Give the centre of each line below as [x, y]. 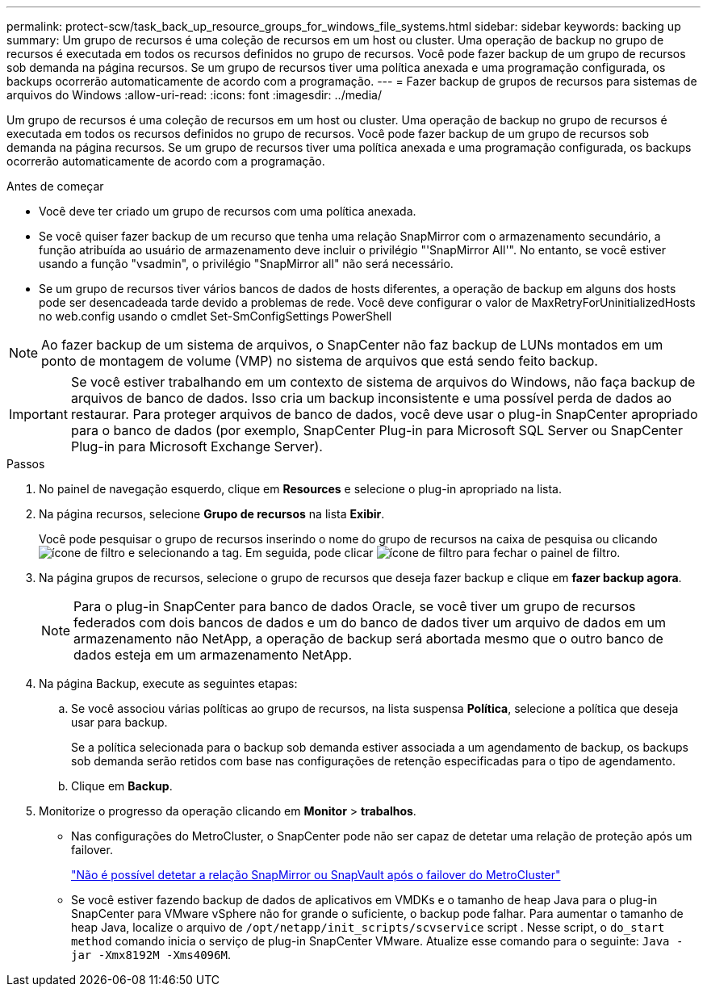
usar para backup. [119, 722]
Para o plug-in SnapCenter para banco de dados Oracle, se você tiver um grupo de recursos [355, 606]
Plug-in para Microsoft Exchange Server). [197, 446]
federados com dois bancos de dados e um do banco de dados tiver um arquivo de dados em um [370, 622]
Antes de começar [55, 186]
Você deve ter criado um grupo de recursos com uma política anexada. [228, 211]
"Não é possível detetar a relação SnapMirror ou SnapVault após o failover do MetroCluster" [316, 875]
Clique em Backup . [122, 786]
